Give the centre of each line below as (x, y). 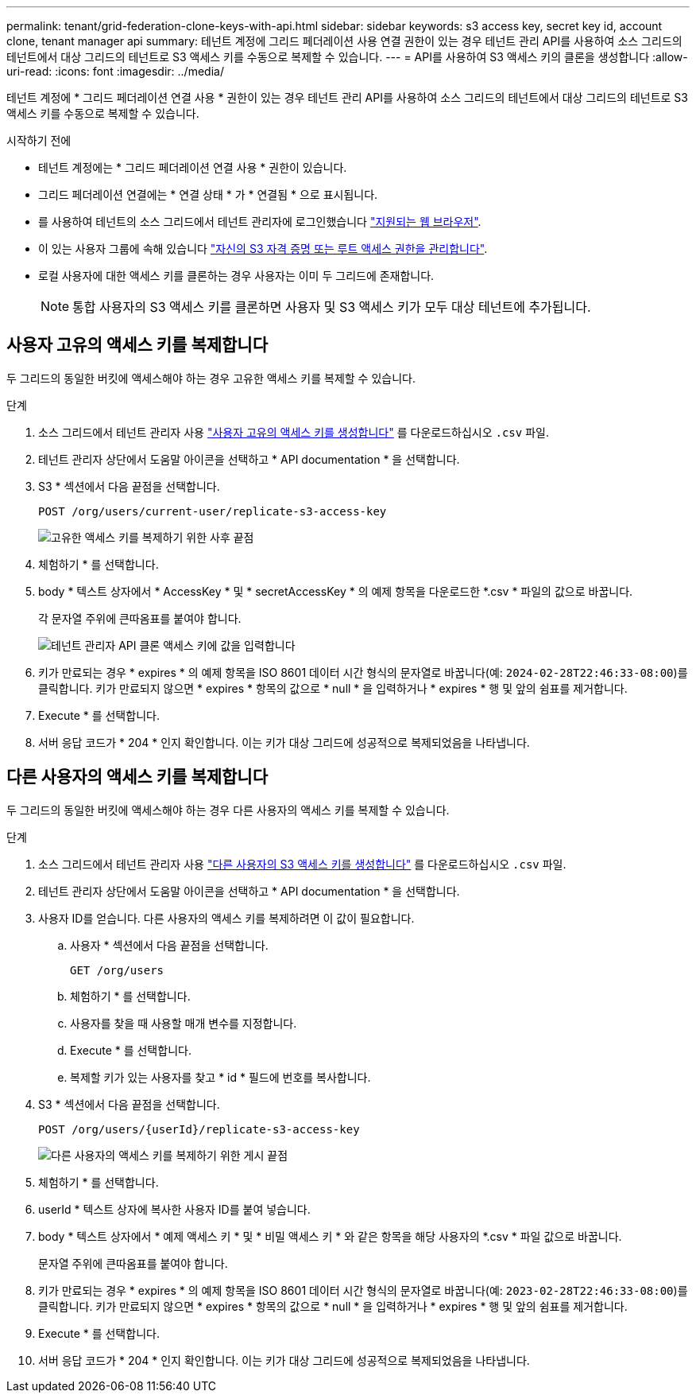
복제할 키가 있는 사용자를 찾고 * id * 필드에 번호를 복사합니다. (220, 1077)
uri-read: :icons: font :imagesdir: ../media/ (115, 71)
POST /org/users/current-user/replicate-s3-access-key (213, 511)
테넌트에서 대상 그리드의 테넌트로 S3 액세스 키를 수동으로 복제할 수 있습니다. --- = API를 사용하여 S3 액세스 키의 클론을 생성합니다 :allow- (347, 57)
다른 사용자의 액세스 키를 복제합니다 (137, 777)
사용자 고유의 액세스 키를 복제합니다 (137, 345)
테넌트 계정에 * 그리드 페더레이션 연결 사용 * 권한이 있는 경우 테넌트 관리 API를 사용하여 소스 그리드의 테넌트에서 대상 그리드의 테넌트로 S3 (347, 97)
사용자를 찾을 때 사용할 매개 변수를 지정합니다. (184, 1023)
